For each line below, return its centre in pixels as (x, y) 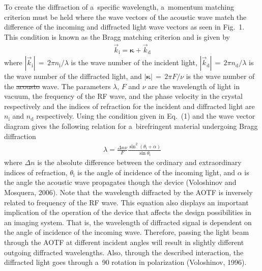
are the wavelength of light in (194, 86)
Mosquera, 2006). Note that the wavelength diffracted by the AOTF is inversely (128, 192)
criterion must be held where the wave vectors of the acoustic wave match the (125, 17)
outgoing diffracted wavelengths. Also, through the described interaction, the (124, 252)
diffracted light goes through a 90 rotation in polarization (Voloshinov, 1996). (125, 262)
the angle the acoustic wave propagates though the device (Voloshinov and (120, 182)
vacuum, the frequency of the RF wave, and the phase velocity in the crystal (123, 96)
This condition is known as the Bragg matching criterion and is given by (117, 36)
